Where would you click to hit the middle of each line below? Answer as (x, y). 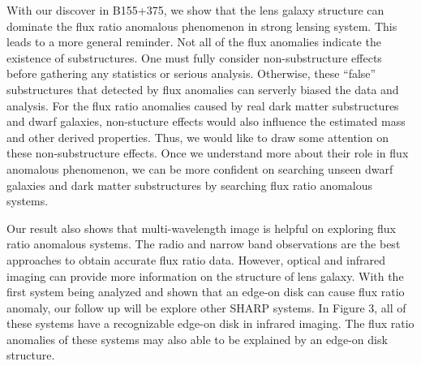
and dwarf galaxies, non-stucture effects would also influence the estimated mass (206, 121)
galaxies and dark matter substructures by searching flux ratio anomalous (190, 185)
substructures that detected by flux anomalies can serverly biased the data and (203, 89)
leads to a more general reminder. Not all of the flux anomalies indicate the (194, 42)
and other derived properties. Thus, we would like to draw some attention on (198, 137)
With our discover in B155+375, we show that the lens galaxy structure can (195, 10)
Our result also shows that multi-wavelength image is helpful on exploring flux (202, 228)
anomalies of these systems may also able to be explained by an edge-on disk (197, 339)
